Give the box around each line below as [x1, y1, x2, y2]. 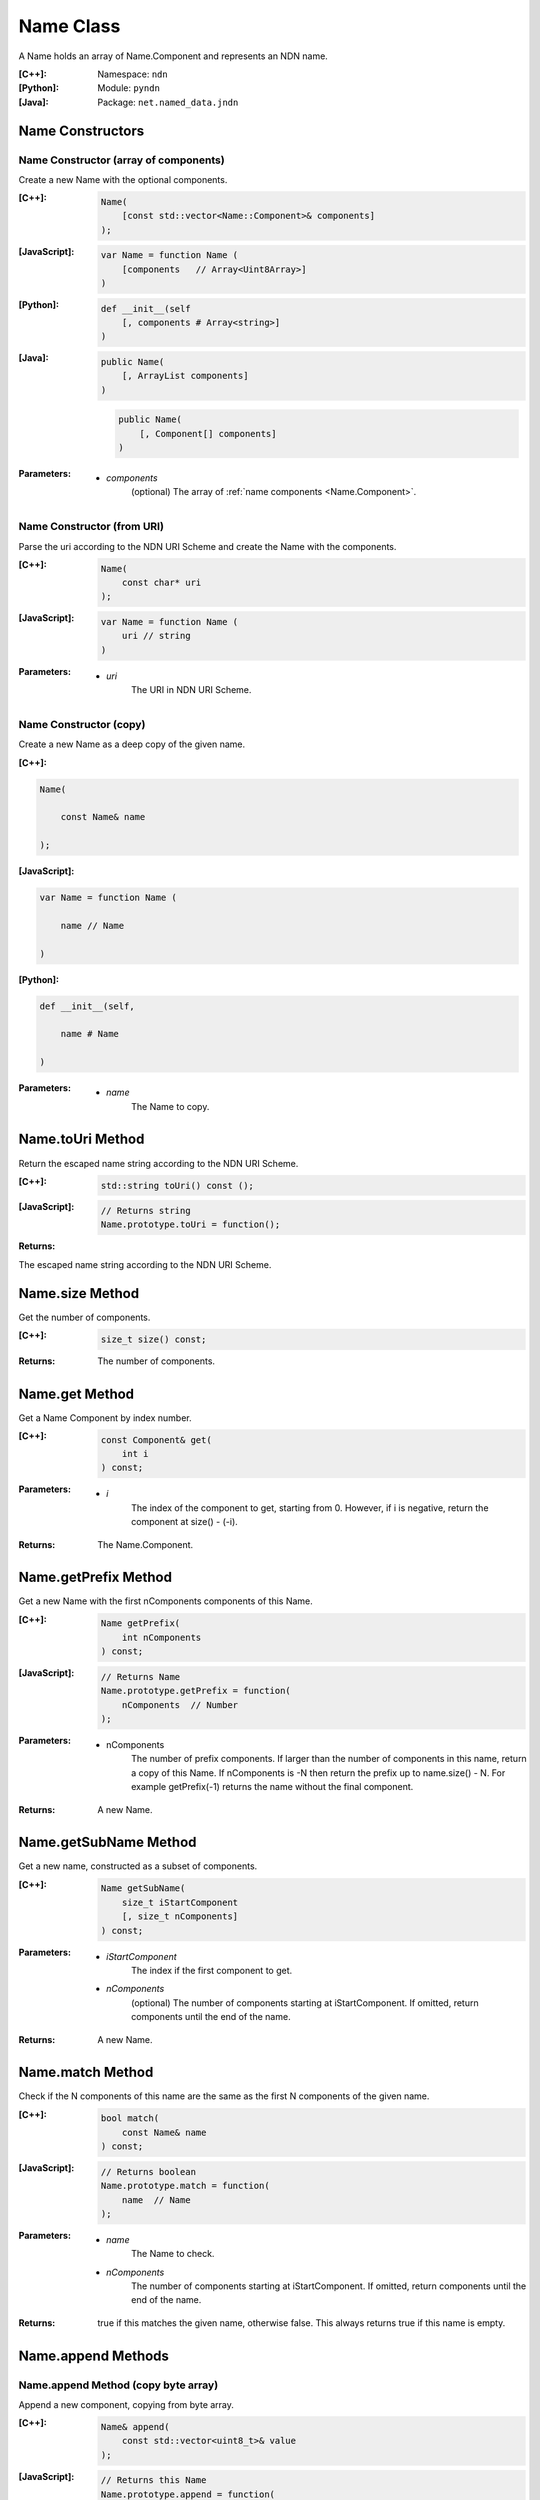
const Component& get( [100, 1434, 212, 1445]
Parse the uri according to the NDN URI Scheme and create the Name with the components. [18, 540, 397, 552]
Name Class [18, 15, 121, 37]
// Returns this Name [100, 2475, 207, 2486]
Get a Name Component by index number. [18, 1411, 192, 1424]
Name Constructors [18, 122, 145, 139]
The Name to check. [131, 2248, 215, 2260]
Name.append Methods [18, 2347, 170, 2364]
